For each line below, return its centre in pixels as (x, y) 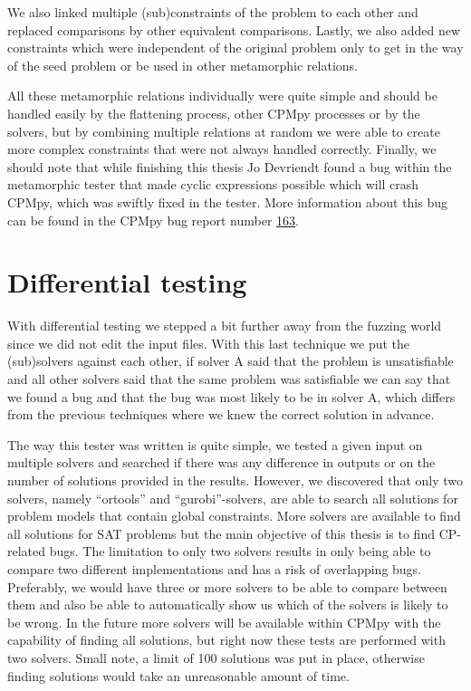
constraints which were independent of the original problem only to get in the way (235, 48)
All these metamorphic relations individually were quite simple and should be (222, 96)
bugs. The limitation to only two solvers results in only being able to (240, 551)
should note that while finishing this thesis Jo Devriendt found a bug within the (230, 166)
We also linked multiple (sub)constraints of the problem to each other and (213, 12)
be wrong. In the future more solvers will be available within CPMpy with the (224, 622)
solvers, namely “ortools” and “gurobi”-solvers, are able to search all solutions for (233, 498)
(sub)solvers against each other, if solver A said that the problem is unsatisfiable (231, 361)
